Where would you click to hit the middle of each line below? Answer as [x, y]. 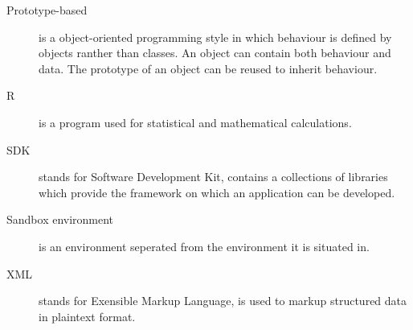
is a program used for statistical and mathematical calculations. [195, 122]
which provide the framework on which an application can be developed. [217, 192]
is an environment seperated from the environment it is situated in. [204, 246]
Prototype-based [47, 10]
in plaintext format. [87, 316]
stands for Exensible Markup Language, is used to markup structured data [223, 301]
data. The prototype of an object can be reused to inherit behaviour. [208, 68]
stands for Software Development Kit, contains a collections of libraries [213, 177]
